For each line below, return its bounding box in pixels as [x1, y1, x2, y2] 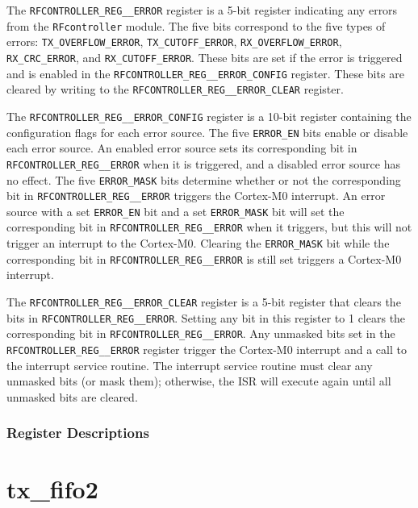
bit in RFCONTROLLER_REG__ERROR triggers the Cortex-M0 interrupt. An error [6, 187, 386, 204]
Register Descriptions [6, 423, 149, 443]
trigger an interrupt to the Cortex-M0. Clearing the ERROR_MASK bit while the [6, 235, 390, 252]
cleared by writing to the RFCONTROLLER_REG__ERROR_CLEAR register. [6, 81, 344, 98]
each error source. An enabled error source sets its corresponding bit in [6, 139, 357, 156]
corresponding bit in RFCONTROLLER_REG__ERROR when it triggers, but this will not [6, 219, 412, 235]
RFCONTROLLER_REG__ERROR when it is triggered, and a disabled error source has [6, 155, 400, 172]
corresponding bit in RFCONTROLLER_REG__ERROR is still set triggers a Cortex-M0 [6, 250, 402, 267]
